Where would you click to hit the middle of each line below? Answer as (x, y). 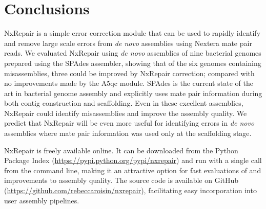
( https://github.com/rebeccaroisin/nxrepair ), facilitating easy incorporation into (130, 190)
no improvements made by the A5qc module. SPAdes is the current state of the (129, 83)
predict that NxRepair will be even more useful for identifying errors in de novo (129, 123)
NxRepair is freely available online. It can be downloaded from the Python (121, 150)
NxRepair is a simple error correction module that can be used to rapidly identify (132, 33)
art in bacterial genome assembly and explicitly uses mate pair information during (133, 93)
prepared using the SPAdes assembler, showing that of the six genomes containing (133, 63)
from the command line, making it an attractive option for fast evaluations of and (133, 170)
